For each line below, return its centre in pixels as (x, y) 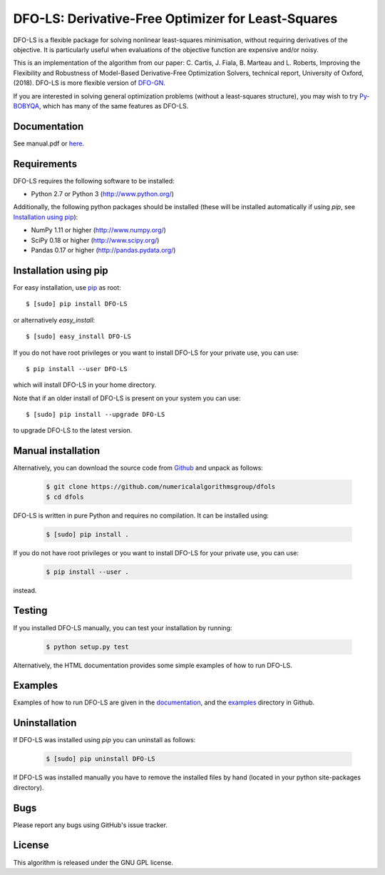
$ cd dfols (65, 497)
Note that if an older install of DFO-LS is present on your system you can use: (127, 398)
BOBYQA (26, 106)
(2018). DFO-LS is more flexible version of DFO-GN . (89, 83)
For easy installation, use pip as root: (67, 287)
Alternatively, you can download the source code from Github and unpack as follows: (138, 468)
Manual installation (57, 451)
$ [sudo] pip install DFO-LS (77, 304)
